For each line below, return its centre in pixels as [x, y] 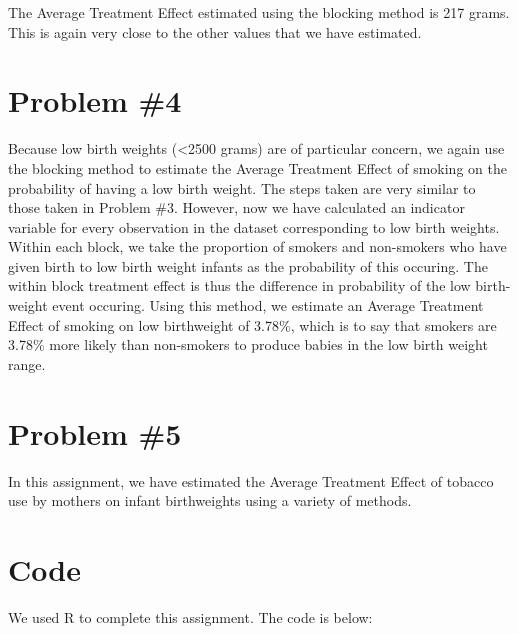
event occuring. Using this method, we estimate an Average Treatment [268, 305]
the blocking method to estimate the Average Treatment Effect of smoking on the [257, 167]
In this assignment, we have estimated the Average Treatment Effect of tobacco [251, 480]
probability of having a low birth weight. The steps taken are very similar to [242, 187]
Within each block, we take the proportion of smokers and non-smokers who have [257, 246]
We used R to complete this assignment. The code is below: [190, 616]
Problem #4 [95, 100]
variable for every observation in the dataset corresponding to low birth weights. [254, 226]
